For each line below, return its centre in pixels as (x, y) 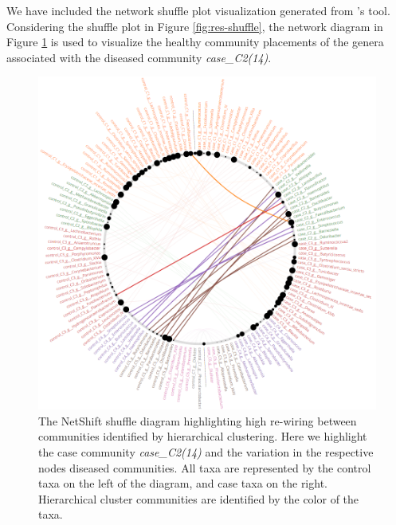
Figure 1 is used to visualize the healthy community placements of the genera (195, 42)
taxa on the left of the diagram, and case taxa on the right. (183, 483)
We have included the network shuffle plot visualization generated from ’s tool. (198, 10)
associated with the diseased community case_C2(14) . (139, 57)
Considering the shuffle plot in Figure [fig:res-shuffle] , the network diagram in (195, 26)
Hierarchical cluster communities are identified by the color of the (199, 498)
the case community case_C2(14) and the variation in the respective (206, 452)
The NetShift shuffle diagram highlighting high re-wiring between (198, 420)
